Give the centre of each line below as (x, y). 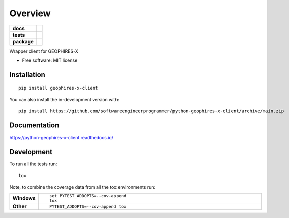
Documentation (34, 125)
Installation (27, 75)
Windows (24, 198)
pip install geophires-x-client (58, 88)
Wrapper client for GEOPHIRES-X (44, 51)
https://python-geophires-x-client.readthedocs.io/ (61, 138)
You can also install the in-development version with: (64, 99)
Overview (30, 13)
